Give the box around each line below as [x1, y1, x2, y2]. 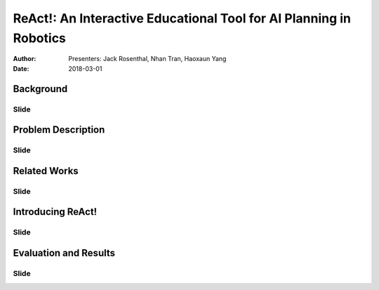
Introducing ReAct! [13, 206, 98, 218]
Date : [13, 64, 29, 73]
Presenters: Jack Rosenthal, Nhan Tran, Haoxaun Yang [68, 55, 227, 63]
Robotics [13, 30, 67, 46]
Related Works [13, 165, 79, 177]
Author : [13, 55, 36, 63]
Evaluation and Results [13, 246, 116, 259]
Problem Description [13, 124, 105, 136]
